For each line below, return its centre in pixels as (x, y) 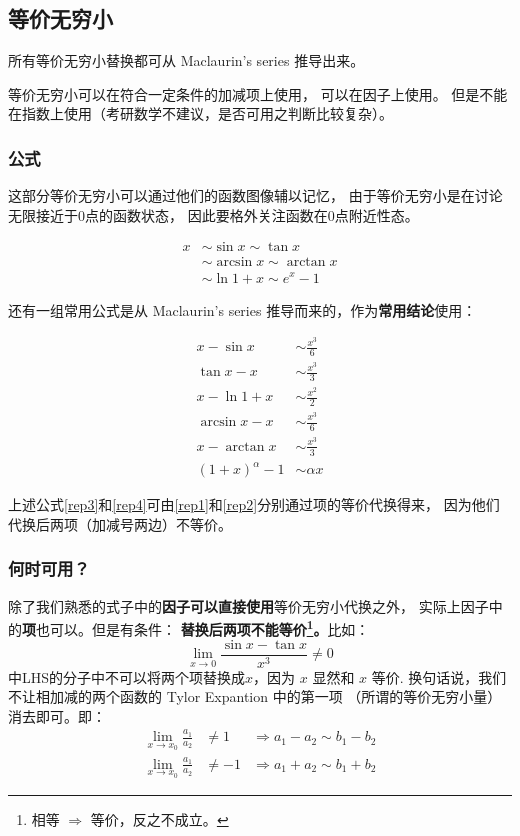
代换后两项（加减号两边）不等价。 (120, 523)
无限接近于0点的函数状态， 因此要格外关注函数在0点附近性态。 (213, 214)
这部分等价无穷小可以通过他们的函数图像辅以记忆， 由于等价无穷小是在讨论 (255, 195)
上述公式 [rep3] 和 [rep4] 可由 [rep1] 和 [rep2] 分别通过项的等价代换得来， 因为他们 (254, 504)
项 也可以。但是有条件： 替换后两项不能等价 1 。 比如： (196, 627)
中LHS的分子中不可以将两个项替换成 (127, 676)
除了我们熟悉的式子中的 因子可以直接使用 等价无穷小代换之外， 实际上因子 (248, 605)
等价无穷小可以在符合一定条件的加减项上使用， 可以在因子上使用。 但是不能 (258, 93)
